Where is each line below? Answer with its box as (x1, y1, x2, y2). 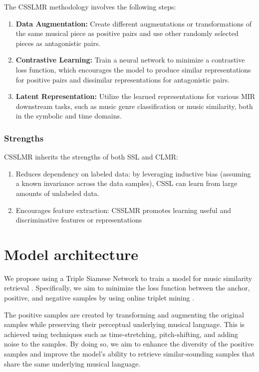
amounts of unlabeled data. (15, 187, 99, 198)
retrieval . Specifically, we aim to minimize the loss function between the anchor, (4, 282, 250, 293)
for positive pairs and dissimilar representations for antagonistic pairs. (15, 74, 230, 84)
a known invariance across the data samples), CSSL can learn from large (15, 178, 238, 188)
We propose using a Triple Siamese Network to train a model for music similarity (4, 272, 253, 283)
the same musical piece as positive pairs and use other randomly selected (15, 28, 239, 38)
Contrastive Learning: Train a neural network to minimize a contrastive (15, 54, 245, 65)
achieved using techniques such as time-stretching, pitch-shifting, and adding (4, 328, 239, 339)
